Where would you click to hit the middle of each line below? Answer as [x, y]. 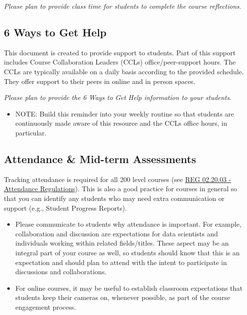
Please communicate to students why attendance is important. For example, [128, 224]
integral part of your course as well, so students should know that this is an [127, 252]
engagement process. [46, 307]
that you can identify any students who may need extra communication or [114, 198]
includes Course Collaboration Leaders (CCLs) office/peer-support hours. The [120, 62]
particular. [31, 132]
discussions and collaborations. [61, 272]
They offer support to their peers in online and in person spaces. [100, 81]
